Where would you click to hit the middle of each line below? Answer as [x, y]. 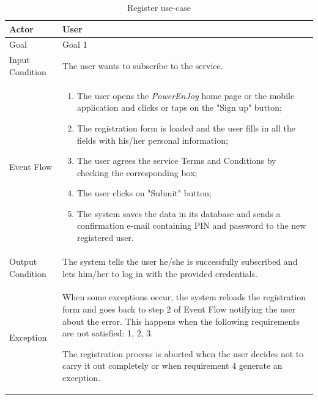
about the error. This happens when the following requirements [181, 321]
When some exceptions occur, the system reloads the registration [184, 297]
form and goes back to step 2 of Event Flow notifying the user [179, 309]
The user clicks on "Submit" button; [144, 193]
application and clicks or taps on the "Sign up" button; [179, 107]
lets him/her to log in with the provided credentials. [160, 273]
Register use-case [159, 7]
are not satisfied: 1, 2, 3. [108, 333]
